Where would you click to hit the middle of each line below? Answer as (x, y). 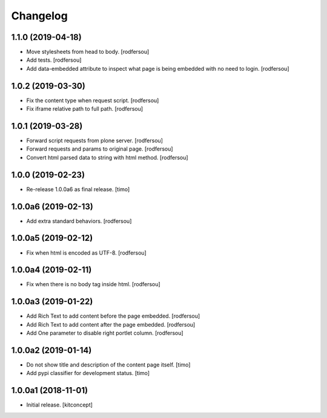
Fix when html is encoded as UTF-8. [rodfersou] (86, 253)
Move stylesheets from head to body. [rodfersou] (88, 52)
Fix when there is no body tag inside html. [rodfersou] (93, 284)
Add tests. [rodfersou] (54, 60)
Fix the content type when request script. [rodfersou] (93, 100)
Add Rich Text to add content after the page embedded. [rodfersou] (111, 324)
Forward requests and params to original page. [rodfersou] (100, 149)
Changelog (39, 16)
